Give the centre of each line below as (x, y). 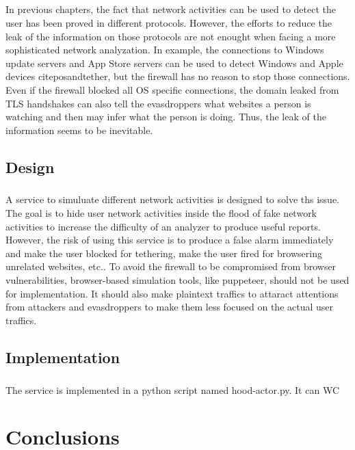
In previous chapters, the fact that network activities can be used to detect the (171, 9)
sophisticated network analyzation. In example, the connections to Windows (165, 50)
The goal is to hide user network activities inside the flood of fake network (161, 213)
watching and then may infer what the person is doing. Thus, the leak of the (166, 117)
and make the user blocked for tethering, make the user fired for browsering (164, 253)
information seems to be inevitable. (79, 130)
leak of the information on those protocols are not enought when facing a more (171, 36)
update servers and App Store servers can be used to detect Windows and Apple (174, 63)
